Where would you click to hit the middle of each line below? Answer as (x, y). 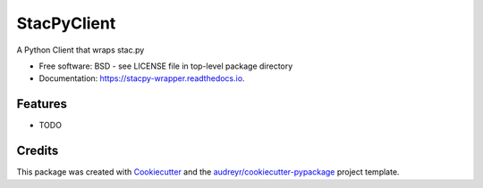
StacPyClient (66, 23)
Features (42, 104)
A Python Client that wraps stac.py (80, 50)
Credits (38, 151)
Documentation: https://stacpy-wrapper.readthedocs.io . (142, 78)
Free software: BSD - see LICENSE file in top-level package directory (166, 66)
